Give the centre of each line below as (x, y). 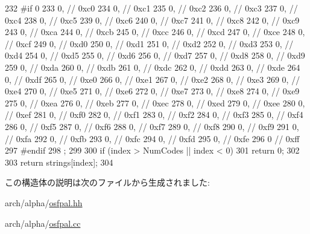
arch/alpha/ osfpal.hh (44, 202)
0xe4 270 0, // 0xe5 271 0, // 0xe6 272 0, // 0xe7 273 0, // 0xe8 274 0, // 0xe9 (152, 91)
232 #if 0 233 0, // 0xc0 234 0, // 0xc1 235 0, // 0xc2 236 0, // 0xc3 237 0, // (151, 8)
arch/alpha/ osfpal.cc (43, 223)
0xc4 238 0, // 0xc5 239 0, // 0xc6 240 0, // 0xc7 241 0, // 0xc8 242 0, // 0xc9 (152, 20)
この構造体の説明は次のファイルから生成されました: (107, 182)
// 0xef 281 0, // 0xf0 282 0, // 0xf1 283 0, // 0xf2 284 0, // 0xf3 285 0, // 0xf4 (154, 115)
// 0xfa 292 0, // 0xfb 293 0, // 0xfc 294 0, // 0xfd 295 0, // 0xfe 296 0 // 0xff (152, 138)
